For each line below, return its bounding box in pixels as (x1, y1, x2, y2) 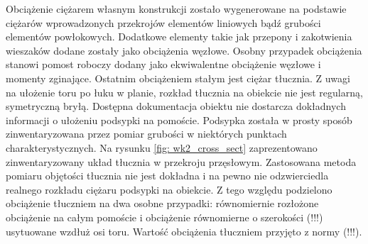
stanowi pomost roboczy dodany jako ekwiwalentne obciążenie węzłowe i (6, 57, 321, 72)
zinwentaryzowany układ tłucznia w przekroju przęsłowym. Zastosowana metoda (6, 154, 357, 169)
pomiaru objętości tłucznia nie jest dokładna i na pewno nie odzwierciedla (6, 168, 329, 183)
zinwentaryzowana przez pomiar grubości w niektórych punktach (6, 126, 287, 141)
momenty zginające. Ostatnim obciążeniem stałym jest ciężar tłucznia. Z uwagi (6, 70, 350, 85)
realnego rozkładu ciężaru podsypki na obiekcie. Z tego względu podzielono (6, 182, 332, 196)
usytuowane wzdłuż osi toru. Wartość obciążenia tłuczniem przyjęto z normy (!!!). (6, 223, 362, 238)
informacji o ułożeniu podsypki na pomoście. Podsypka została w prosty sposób (6, 112, 352, 127)
